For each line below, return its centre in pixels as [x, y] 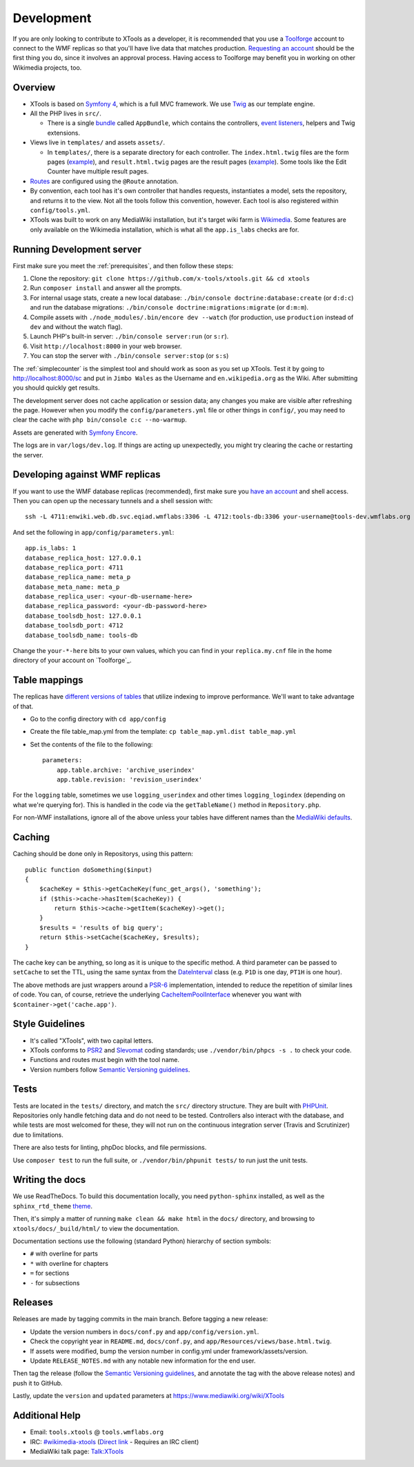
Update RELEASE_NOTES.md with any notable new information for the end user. [143, 1361]
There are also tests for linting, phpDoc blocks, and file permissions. [110, 1148]
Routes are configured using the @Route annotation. [104, 181]
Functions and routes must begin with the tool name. [105, 1060]
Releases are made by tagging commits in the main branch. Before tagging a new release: [140, 1319]
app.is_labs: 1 [51, 548]
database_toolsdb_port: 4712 [74, 626]
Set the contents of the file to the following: [91, 744]
